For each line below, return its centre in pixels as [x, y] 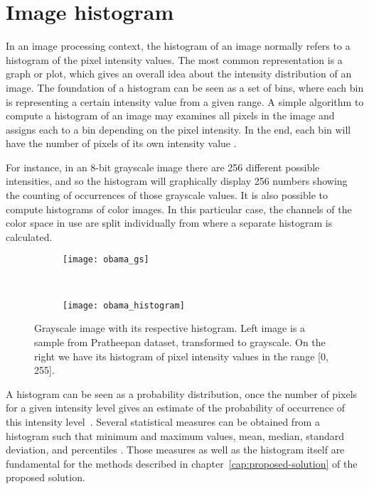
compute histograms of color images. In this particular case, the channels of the [179, 209]
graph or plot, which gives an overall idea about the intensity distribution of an [179, 74]
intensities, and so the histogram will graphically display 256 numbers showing [177, 181]
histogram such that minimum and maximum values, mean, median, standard [175, 435]
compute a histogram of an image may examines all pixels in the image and [170, 115]
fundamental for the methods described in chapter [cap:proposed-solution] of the [182, 463]
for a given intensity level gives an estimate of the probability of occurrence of [176, 408]
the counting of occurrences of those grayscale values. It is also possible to [167, 195]
